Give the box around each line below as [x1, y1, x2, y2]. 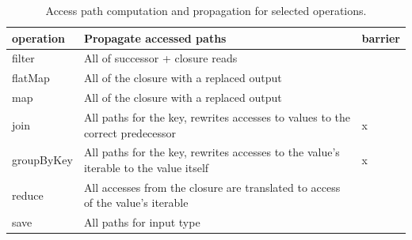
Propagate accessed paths [83, 29, 227, 46]
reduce [12, 186, 44, 203]
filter [12, 50, 35, 66]
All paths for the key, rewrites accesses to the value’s [83, 144, 340, 160]
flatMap [12, 69, 50, 86]
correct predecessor [83, 124, 177, 141]
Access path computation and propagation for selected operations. [45, 2, 367, 18]
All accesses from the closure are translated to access [83, 178, 341, 195]
